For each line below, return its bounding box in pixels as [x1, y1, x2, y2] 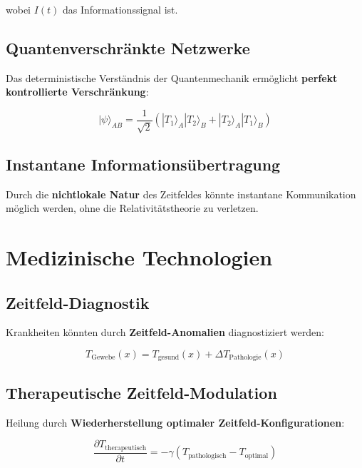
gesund [157, 354, 180, 362]
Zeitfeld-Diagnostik [6, 291, 150, 313]
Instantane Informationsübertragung [6, 153, 281, 175]
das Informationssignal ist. [63, 2, 178, 16]
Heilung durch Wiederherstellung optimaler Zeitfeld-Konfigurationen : [6, 414, 345, 429]
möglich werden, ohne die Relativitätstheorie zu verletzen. [6, 200, 259, 215]
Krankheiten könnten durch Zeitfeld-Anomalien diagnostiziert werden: [6, 325, 324, 340]
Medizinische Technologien [6, 243, 273, 272]
